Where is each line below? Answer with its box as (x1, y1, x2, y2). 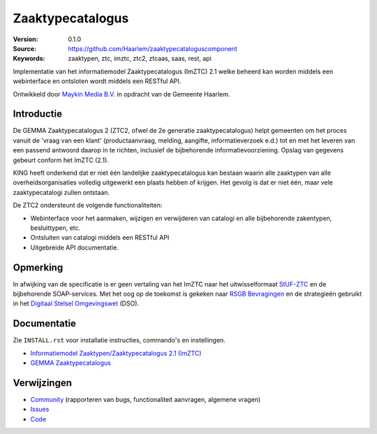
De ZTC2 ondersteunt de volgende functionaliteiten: (13, 201, 163, 210)
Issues (30, 405, 50, 414)
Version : (13, 35, 38, 43)
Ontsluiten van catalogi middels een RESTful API (30, 233, 170, 242)
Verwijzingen (13, 377, 73, 389)
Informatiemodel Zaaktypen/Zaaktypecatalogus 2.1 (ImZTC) (30, 349, 202, 357)
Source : (13, 44, 37, 52)
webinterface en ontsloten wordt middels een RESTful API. (13, 77, 182, 85)
